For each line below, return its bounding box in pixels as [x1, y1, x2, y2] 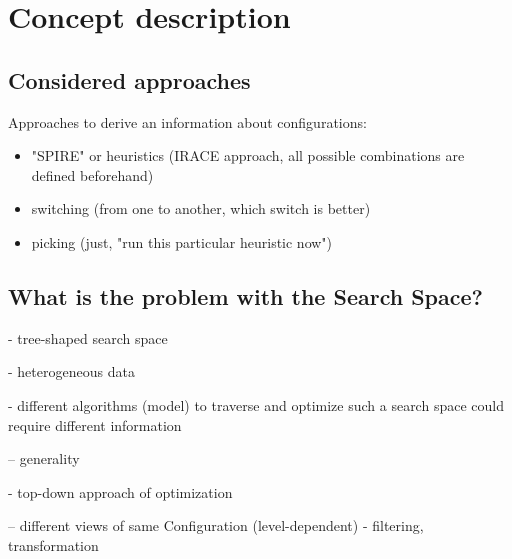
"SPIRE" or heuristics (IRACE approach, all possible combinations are [31, 145, 465, 166]
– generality [8, 448, 80, 469]
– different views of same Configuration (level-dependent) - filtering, [8, 515, 424, 536]
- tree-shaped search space [8, 327, 168, 348]
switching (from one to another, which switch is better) [31, 198, 371, 219]
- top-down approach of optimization [8, 481, 233, 502]
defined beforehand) [31, 164, 154, 185]
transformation [8, 534, 99, 555]
